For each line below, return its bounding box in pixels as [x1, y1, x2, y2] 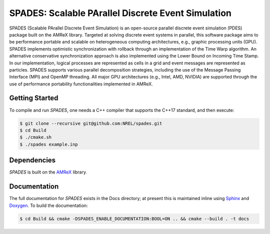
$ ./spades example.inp [19, 141, 78, 147]
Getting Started [9, 94, 58, 102]
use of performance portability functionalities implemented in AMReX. [9, 80, 153, 87]
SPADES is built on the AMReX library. [9, 169, 87, 175]
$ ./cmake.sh [19, 134, 52, 140]
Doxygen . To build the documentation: [9, 202, 88, 208]
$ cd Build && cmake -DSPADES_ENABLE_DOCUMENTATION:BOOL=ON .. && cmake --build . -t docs [19, 215, 249, 221]
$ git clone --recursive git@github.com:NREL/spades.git [19, 120, 162, 126]
